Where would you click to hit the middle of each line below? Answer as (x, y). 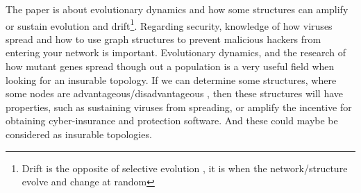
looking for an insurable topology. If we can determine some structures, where (171, 79)
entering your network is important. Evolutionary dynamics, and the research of (176, 52)
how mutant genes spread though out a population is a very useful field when (170, 66)
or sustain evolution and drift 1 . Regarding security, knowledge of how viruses (169, 24)
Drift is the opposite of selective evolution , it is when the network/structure (185, 168)
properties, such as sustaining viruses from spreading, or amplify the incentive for (179, 107)
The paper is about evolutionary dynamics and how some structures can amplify (177, 9)
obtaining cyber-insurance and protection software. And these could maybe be (172, 120)
